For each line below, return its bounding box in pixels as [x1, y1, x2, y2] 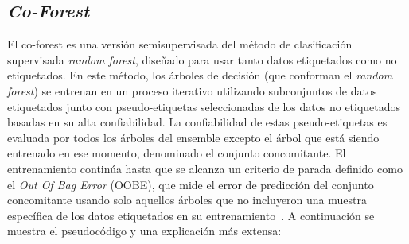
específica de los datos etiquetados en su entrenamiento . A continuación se [7, 207, 375, 223]
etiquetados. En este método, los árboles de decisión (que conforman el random [7, 67, 393, 83]
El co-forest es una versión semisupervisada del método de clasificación [7, 36, 353, 52]
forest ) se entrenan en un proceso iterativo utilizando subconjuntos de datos [7, 82, 377, 99]
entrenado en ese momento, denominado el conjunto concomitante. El [7, 145, 346, 161]
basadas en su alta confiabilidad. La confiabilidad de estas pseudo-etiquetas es [7, 114, 388, 130]
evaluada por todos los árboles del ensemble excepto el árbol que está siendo [7, 129, 380, 145]
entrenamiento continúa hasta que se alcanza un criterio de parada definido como [7, 160, 403, 176]
